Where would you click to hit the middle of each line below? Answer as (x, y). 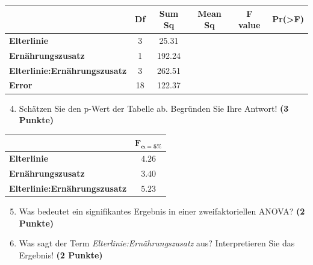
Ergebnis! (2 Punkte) (61, 254)
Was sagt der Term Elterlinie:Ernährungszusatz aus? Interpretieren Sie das (157, 243)
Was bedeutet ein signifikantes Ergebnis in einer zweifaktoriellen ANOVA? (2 (162, 211)
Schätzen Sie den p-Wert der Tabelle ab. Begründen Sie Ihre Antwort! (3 (154, 108)
